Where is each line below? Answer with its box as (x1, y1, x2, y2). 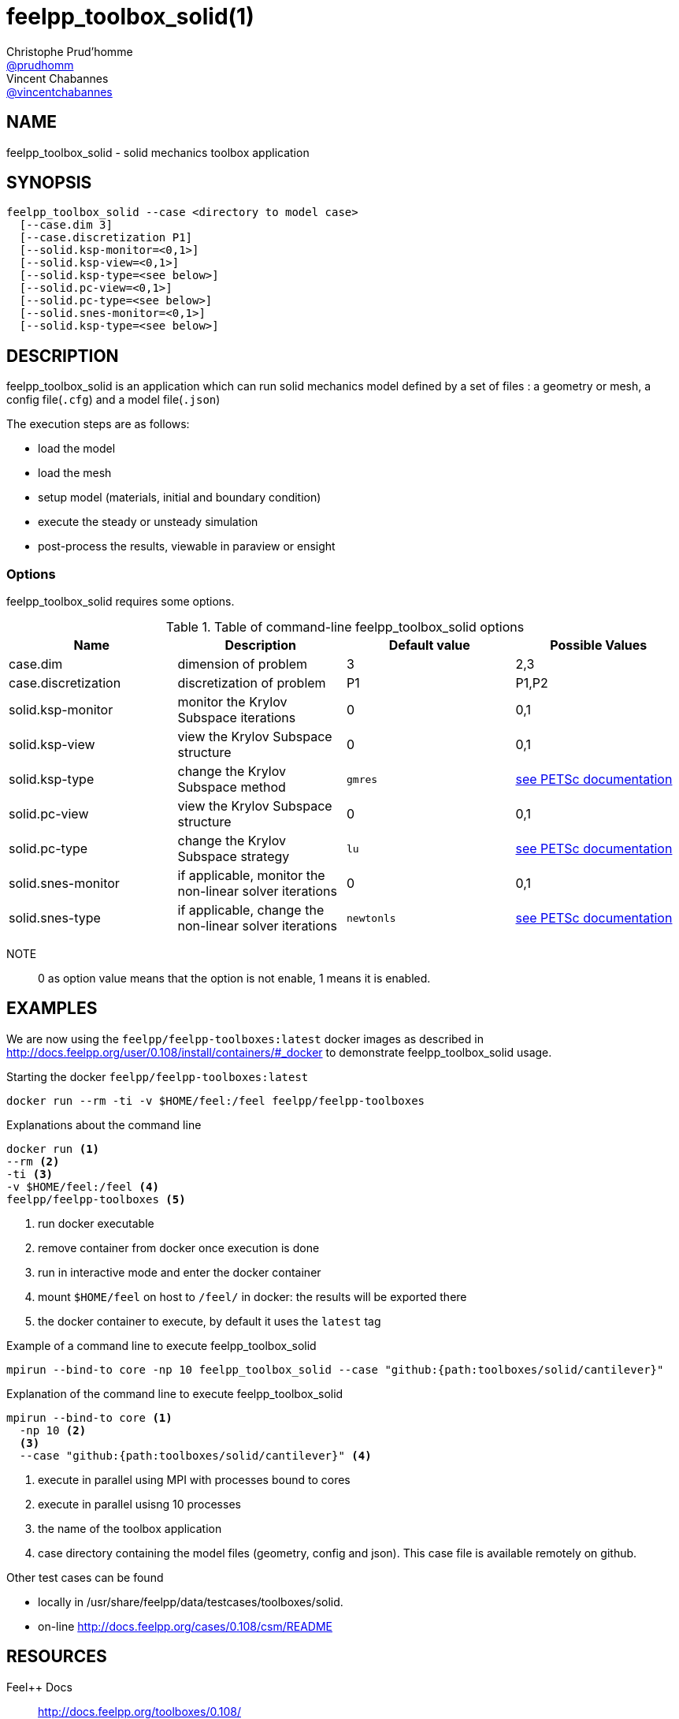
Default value (388, 637, 470, 654)
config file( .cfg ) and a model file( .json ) (6, 393, 221, 407)
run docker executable (38, 1216, 154, 1230)
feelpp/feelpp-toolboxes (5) (6, 1192, 186, 1206)
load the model (38, 442, 116, 456)
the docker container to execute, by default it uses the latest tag (38, 1314, 381, 1328)
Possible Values (550, 637, 647, 654)
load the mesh (38, 466, 112, 480)
